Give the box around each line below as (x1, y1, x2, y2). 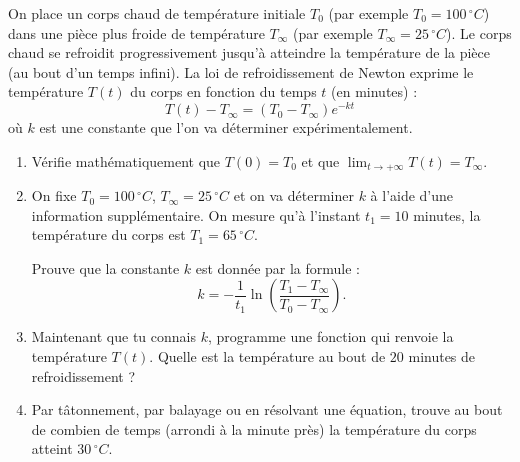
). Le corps (446, 22, 512, 43)
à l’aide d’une (370, 185, 454, 206)
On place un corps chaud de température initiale (8, 3, 306, 23)
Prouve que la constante (31, 257, 180, 278)
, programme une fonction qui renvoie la (207, 326, 454, 347)
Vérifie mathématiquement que (31, 150, 221, 171)
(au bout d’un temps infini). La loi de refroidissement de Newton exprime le (8, 61, 474, 82)
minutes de (408, 346, 476, 367)
